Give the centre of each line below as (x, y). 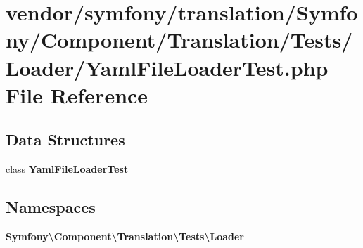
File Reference (77, 94)
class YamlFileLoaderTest (67, 169)
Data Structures (65, 139)
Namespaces (51, 207)
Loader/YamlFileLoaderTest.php (167, 67)
